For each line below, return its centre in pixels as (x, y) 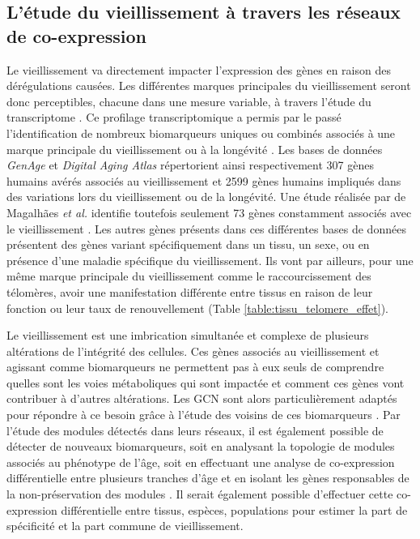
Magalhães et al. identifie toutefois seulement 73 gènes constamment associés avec (209, 212)
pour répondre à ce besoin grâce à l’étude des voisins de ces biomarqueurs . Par (204, 415)
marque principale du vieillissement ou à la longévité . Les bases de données (195, 149)
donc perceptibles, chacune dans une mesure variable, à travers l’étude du (189, 101)
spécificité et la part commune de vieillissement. (125, 526)
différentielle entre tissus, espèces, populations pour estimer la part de (234, 509)
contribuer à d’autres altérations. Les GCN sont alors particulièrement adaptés (202, 398)
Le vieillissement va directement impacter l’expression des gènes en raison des (199, 69)
